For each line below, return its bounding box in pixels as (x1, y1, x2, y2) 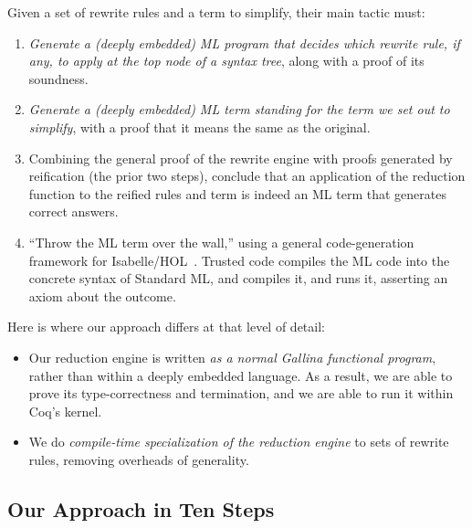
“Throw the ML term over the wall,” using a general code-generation (28, 232, 414, 251)
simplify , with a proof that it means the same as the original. (28, 117, 371, 136)
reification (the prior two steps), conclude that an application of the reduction (28, 166, 466, 185)
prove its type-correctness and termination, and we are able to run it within (28, 384, 454, 403)
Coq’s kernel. (28, 401, 102, 420)
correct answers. (28, 202, 119, 221)
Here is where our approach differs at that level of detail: (7, 317, 325, 336)
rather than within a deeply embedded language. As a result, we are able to (28, 365, 453, 385)
